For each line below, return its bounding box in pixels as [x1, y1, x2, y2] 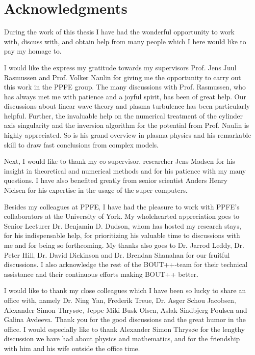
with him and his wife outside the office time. [4, 343, 140, 353]
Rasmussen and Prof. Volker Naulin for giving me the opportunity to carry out [4, 72, 241, 82]
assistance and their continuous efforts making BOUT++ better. [4, 268, 199, 279]
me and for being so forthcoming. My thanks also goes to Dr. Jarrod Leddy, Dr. [4, 240, 244, 250]
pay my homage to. [4, 46, 62, 56]
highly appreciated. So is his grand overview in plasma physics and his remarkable [4, 130, 251, 140]
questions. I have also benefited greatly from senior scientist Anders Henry [4, 175, 228, 185]
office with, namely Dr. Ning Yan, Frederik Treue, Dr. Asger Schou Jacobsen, [4, 295, 236, 305]
